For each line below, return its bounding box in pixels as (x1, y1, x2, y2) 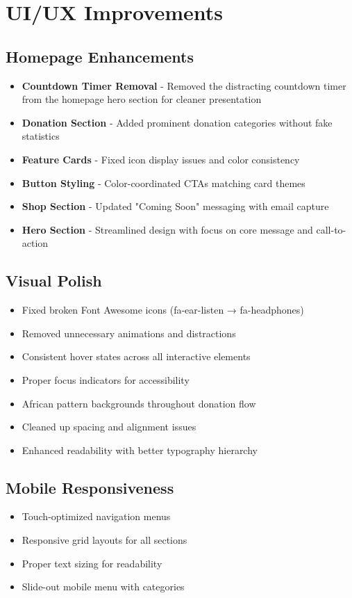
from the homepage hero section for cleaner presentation (22, 92, 262, 106)
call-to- (316, 222, 346, 236)
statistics (22, 129, 60, 143)
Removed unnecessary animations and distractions (22, 325, 236, 340)
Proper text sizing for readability (22, 556, 162, 570)
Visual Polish (6, 270, 102, 291)
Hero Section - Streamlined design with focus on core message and (22, 222, 313, 236)
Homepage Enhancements (6, 45, 194, 67)
